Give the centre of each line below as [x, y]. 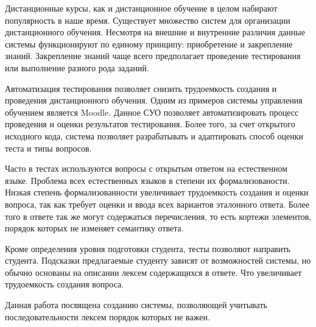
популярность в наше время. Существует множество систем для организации [148, 20]
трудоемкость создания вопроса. [65, 284]
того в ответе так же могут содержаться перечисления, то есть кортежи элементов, [158, 216]
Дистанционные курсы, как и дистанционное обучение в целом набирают [141, 8]
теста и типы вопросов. [48, 148]
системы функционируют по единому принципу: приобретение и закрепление [149, 44]
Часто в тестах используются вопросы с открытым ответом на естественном [146, 168]
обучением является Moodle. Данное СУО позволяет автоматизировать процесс [152, 112]
